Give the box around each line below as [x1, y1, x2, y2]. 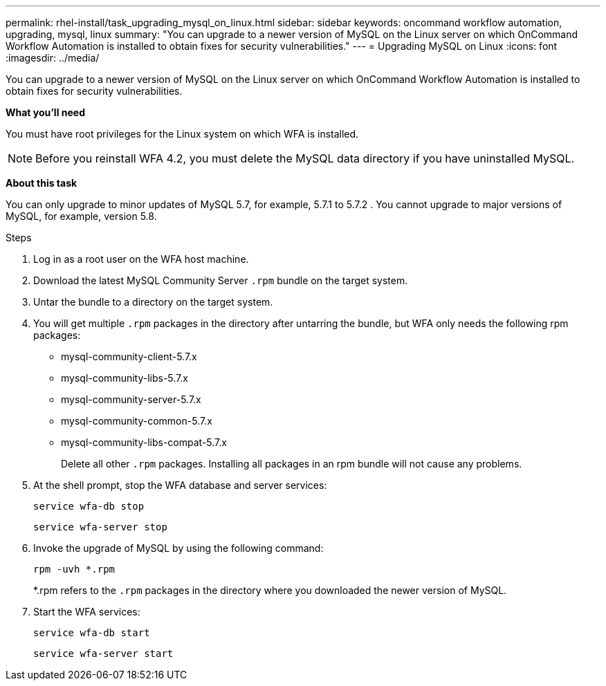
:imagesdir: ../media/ [6, 52, 100, 64]
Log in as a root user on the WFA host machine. [33, 253, 249, 265]
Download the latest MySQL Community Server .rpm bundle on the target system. [33, 275, 408, 286]
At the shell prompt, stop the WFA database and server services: [33, 479, 327, 491]
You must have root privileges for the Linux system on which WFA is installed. [6, 128, 359, 140]
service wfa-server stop [33, 521, 167, 532]
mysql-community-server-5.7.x [61, 393, 201, 405]
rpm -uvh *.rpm [33, 564, 116, 575]
